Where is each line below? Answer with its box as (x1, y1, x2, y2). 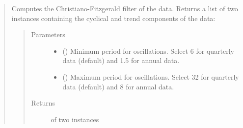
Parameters (31, 29, 65, 40)
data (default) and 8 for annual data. (62, 81, 174, 91)
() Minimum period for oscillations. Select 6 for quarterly (62, 45, 234, 56)
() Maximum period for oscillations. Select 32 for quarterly (62, 71, 239, 82)
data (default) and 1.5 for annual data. (62, 55, 180, 65)
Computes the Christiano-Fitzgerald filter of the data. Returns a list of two (11, 3, 238, 13)
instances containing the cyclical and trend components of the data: (11, 13, 216, 23)
